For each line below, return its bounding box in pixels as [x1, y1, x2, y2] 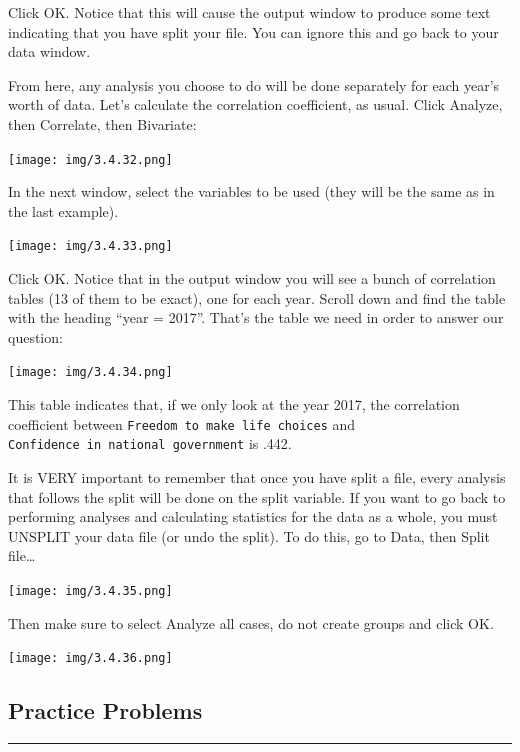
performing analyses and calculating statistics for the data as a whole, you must [8, 506, 498, 527]
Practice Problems [8, 695, 203, 726]
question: [8, 326, 63, 347]
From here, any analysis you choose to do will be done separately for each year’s [8, 74, 500, 95]
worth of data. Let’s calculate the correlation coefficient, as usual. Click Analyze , [8, 94, 503, 115]
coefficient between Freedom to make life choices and [8, 413, 356, 434]
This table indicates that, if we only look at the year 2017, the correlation [8, 394, 460, 415]
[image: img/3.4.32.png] [8, 152, 173, 167]
